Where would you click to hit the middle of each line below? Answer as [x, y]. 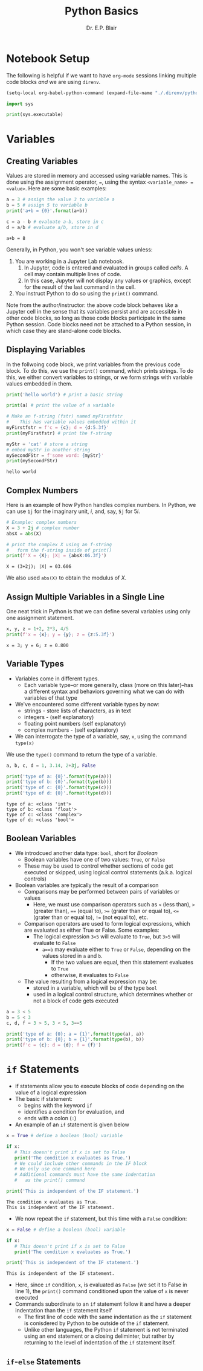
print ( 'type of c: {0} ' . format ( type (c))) [59, 788]
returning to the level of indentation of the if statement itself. [100, 1343]
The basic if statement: [43, 1099]
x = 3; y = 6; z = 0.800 [37, 645]
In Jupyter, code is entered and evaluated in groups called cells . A [106, 268]
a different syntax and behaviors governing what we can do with [104, 691]
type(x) [24, 743]
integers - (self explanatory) [59, 717]
